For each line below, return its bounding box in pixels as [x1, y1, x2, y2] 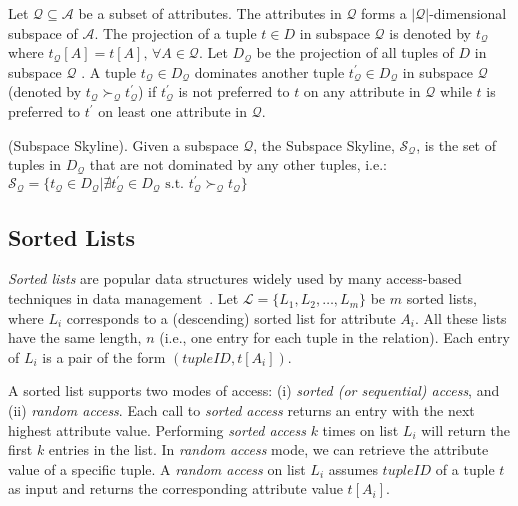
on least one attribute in [98, 101, 247, 122]
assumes [328, 458, 378, 479]
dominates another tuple [194, 61, 345, 82]
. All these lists [415, 307, 507, 328]
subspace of [8, 22, 78, 43]
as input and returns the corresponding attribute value [8, 478, 343, 499]
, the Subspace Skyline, [253, 134, 395, 155]
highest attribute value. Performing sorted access [8, 419, 306, 440]
